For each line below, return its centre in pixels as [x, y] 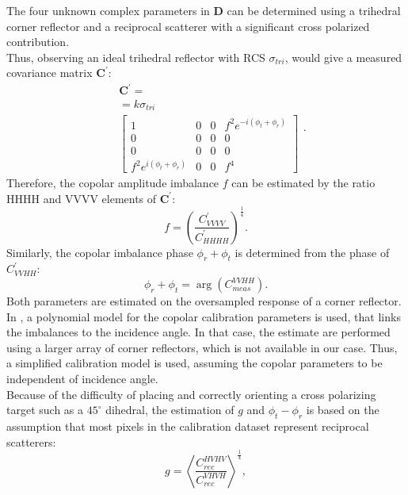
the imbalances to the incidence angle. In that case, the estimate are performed [198, 332]
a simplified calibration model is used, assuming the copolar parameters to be [194, 363]
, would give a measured [343, 57]
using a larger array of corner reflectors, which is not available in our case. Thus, [202, 347]
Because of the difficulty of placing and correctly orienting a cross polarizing [191, 394]
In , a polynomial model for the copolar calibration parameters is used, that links [204, 316]
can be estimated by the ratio [303, 183]
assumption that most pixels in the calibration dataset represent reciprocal [188, 426]
